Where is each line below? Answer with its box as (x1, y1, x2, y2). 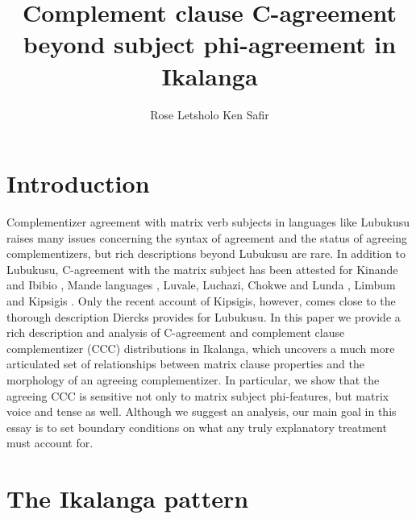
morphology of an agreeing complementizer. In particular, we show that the (6, 371, 380, 388)
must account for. (6, 434, 94, 451)
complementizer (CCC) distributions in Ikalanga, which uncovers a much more (6, 339, 395, 356)
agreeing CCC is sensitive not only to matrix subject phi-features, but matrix (6, 387, 389, 404)
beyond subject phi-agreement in (23, 27, 397, 60)
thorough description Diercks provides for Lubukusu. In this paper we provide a (6, 308, 401, 325)
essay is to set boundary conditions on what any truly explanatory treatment (6, 418, 387, 435)
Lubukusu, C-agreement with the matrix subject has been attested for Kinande (6, 260, 398, 277)
